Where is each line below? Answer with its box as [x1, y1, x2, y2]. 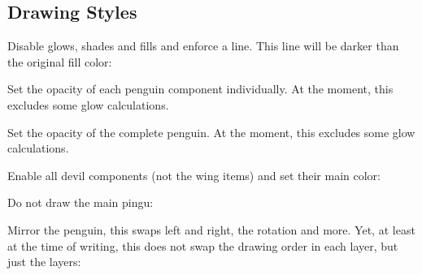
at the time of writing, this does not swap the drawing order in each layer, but [7, 237, 398, 254]
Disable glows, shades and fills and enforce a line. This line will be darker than [7, 37, 399, 54]
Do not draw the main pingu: [7, 194, 154, 211]
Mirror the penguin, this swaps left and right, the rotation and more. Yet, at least [7, 221, 415, 238]
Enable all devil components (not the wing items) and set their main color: [7, 166, 381, 183]
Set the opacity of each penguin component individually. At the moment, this [7, 80, 394, 97]
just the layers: [7, 253, 81, 270]
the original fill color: [7, 53, 112, 70]
